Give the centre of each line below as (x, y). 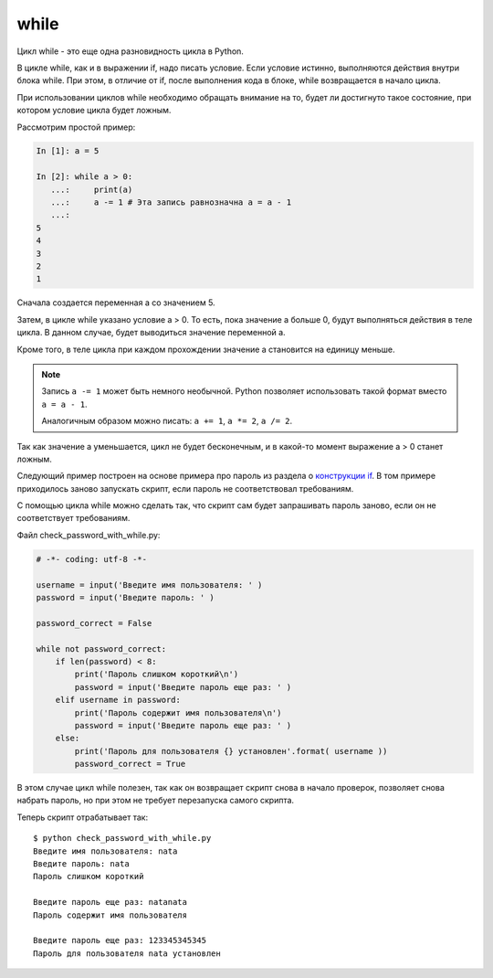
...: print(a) (92, 189)
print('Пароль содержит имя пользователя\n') (178, 712)
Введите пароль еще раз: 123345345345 (120, 941)
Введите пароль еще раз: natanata (110, 902)
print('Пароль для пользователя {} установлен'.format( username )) (231, 751)
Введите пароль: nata (81, 864)
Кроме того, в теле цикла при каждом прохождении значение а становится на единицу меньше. (206, 349)
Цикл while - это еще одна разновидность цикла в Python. (130, 51)
